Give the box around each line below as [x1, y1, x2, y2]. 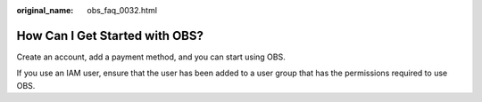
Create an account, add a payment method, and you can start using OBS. [16, 51, 286, 62]
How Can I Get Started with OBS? [16, 27, 204, 43]
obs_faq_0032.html [87, 5, 158, 15]
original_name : [16, 5, 74, 15]
